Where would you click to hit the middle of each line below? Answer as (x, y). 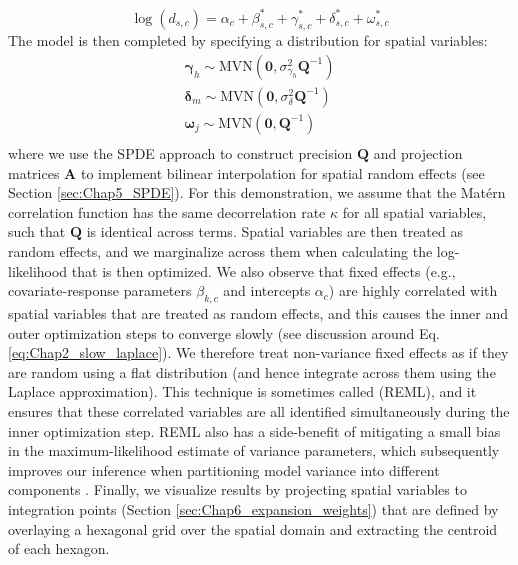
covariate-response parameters (100, 290)
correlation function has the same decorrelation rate (167, 211)
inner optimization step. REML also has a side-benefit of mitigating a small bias (254, 430)
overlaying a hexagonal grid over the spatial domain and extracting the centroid (253, 528)
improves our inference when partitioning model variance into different (224, 469)
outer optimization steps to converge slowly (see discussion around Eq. (224, 332)
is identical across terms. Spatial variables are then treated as (274, 231)
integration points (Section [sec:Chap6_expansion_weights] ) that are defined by (253, 508)
